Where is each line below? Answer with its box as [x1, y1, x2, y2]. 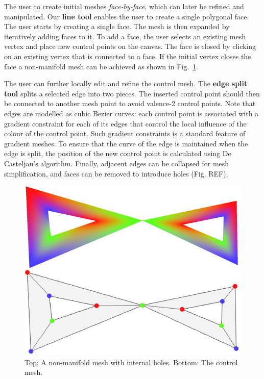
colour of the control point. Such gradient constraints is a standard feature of [4, 128, 246, 139]
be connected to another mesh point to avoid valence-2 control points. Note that [4, 98, 256, 109]
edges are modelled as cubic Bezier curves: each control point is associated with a [4, 108, 259, 118]
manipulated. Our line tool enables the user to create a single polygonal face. [4, 11, 249, 21]
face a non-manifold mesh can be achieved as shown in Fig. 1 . [4, 61, 198, 71]
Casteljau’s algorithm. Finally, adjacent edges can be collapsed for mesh [4, 158, 229, 168]
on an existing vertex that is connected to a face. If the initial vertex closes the [4, 50, 251, 61]
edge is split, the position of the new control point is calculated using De [4, 148, 231, 159]
